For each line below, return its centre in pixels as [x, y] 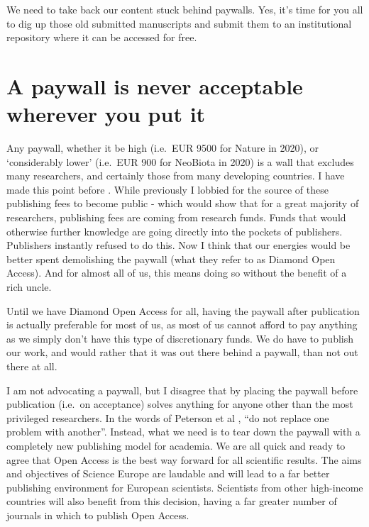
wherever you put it [106, 114]
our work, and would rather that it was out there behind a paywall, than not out [182, 352]
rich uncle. [29, 287]
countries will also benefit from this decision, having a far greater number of [172, 501]
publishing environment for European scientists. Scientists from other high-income [185, 487]
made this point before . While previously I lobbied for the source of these [167, 189]
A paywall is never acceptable [155, 85]
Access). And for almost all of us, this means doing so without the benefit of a [177, 273]
